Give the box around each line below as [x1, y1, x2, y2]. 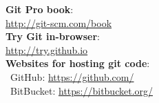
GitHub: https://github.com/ [10, 69, 134, 84]
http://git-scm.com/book [6, 15, 112, 30]
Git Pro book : [6, 2, 74, 16]
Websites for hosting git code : [6, 56, 150, 71]
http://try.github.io [6, 42, 88, 57]
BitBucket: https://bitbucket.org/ [10, 83, 153, 97]
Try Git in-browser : [6, 29, 100, 44]
